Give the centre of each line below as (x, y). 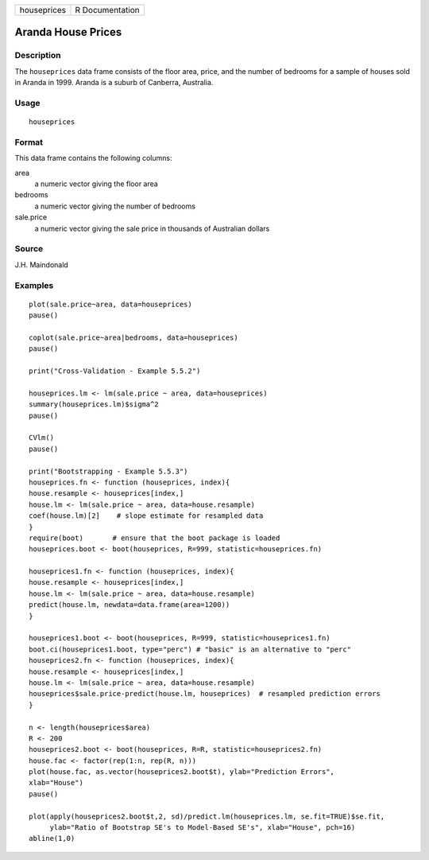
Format (29, 142)
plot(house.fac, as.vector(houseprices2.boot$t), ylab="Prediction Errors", (182, 772)
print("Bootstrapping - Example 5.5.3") (108, 471)
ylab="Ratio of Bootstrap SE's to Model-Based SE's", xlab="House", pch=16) (203, 828)
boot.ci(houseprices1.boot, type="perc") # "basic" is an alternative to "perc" (190, 649)
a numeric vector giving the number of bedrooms (115, 206)
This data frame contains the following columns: (93, 158)
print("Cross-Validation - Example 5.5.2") (115, 371)
